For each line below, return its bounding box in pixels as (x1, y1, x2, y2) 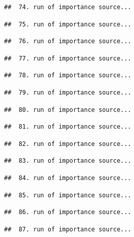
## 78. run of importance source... (4, 72, 131, 79)
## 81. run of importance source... (4, 123, 131, 131)
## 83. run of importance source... (4, 157, 131, 165)
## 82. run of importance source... (4, 140, 131, 147)
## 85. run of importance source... (4, 191, 131, 199)
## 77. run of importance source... (4, 54, 131, 62)
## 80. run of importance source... (4, 106, 131, 113)
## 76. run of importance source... (4, 38, 131, 45)
